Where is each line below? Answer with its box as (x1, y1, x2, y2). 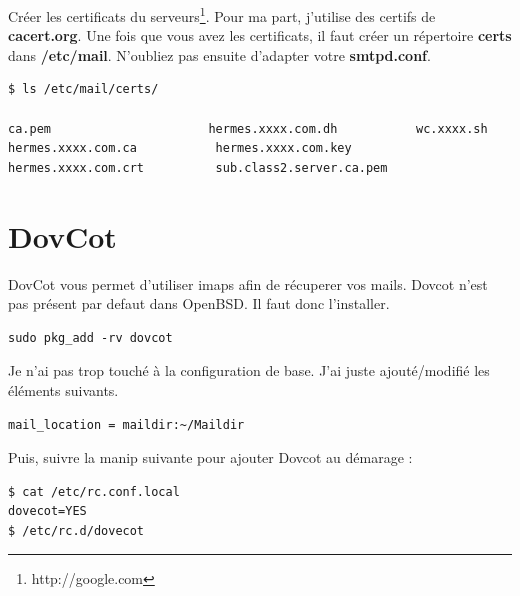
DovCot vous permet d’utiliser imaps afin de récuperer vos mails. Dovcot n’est (8, 273, 488, 294)
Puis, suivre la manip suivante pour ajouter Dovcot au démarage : (8, 447, 413, 468)
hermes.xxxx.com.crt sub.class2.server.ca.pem (8, 160, 388, 175)
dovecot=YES (8, 504, 87, 519)
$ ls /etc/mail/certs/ (8, 82, 159, 97)
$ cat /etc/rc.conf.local (8, 484, 180, 499)
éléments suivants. (8, 379, 119, 400)
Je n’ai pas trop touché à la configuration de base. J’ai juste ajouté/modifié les (8, 360, 490, 381)
